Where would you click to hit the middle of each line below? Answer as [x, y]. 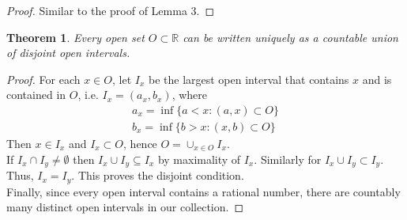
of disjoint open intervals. [68, 53]
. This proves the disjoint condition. [158, 175]
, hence [140, 144]
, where [190, 95]
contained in [36, 95]
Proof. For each [43, 79]
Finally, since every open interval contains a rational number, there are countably [203, 191]
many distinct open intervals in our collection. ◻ [125, 207]
